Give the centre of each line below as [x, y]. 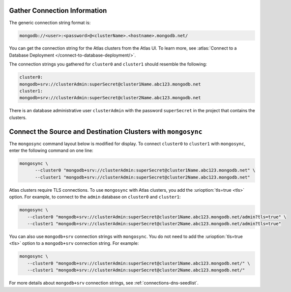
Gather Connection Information [58, 11]
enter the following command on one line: [51, 150]
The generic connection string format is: [50, 23]
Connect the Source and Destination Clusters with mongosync [106, 131]
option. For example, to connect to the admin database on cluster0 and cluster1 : [95, 197]
